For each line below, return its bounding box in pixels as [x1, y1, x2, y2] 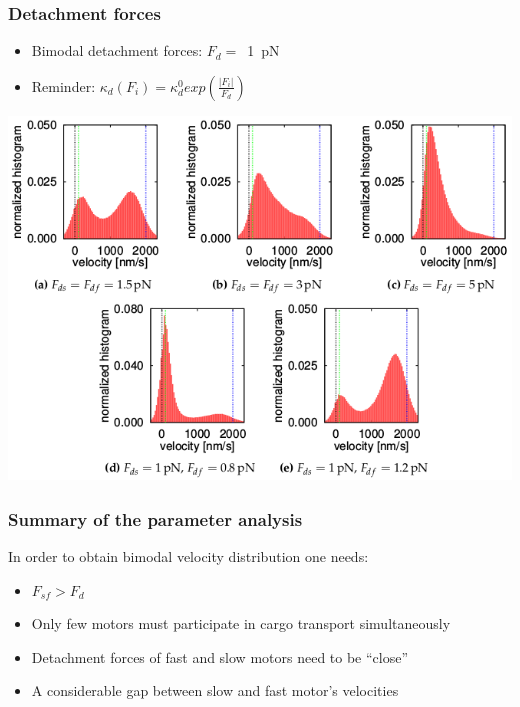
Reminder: [31, 75, 96, 96]
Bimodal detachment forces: [31, 40, 203, 61]
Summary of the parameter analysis [8, 506, 303, 531]
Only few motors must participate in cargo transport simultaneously [31, 613, 451, 634]
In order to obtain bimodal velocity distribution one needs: [8, 546, 369, 566]
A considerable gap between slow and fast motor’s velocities [31, 680, 399, 701]
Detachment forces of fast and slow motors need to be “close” [31, 646, 409, 667]
